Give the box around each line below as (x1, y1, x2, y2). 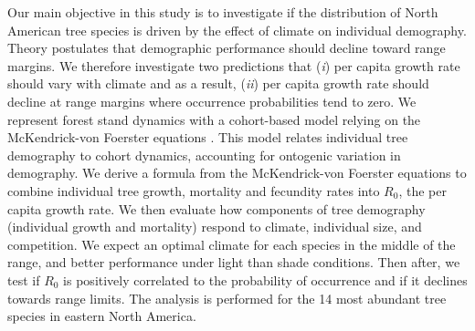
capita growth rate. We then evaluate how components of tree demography (7, 199, 426, 218)
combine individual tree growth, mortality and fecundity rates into (7, 181, 380, 200)
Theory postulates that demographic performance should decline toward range (7, 38, 446, 57)
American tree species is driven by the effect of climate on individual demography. (7, 20, 467, 39)
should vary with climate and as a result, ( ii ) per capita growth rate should (7, 74, 429, 93)
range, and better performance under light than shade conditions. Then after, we (7, 253, 460, 272)
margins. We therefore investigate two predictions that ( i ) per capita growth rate (7, 56, 460, 75)
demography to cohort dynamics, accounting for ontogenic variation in (7, 145, 401, 164)
